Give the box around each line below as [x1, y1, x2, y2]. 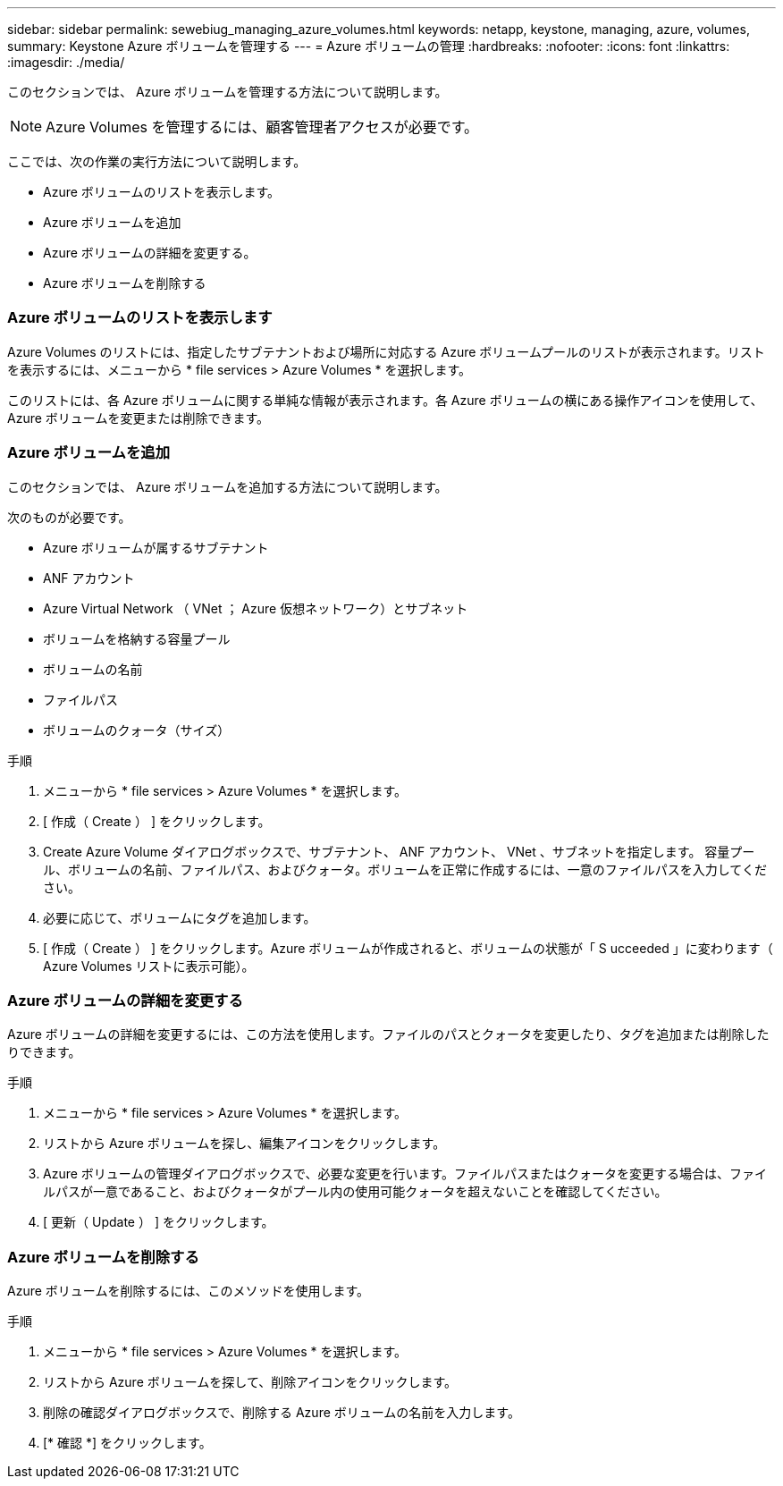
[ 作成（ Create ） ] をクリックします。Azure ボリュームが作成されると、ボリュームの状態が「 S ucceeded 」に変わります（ [43, 940, 773, 956]
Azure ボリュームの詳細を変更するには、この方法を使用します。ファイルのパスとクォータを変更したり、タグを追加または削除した [7, 1026, 770, 1043]
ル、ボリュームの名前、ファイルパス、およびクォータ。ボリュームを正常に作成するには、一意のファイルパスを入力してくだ [43, 861, 767, 877]
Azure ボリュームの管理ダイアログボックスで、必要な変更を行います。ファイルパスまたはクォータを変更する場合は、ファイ [43, 1166, 768, 1182]
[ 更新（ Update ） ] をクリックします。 [43, 1214, 274, 1230]
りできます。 [7, 1044, 81, 1060]
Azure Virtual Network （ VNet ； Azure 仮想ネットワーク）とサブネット [43, 600, 468, 616]
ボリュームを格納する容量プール [43, 630, 231, 646]
